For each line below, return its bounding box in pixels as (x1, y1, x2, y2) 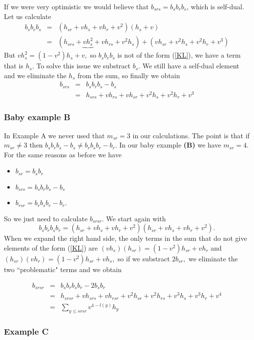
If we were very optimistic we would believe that (4, 1, 149, 11)
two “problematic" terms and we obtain (4, 264, 122, 275)
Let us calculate (4, 11, 51, 21)
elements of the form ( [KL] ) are (4, 243, 98, 253)
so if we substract (117, 254, 170, 264)
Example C (4, 325, 49, 338)
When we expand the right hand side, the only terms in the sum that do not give (4, 233, 247, 243)
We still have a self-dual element (142, 61, 239, 71)
